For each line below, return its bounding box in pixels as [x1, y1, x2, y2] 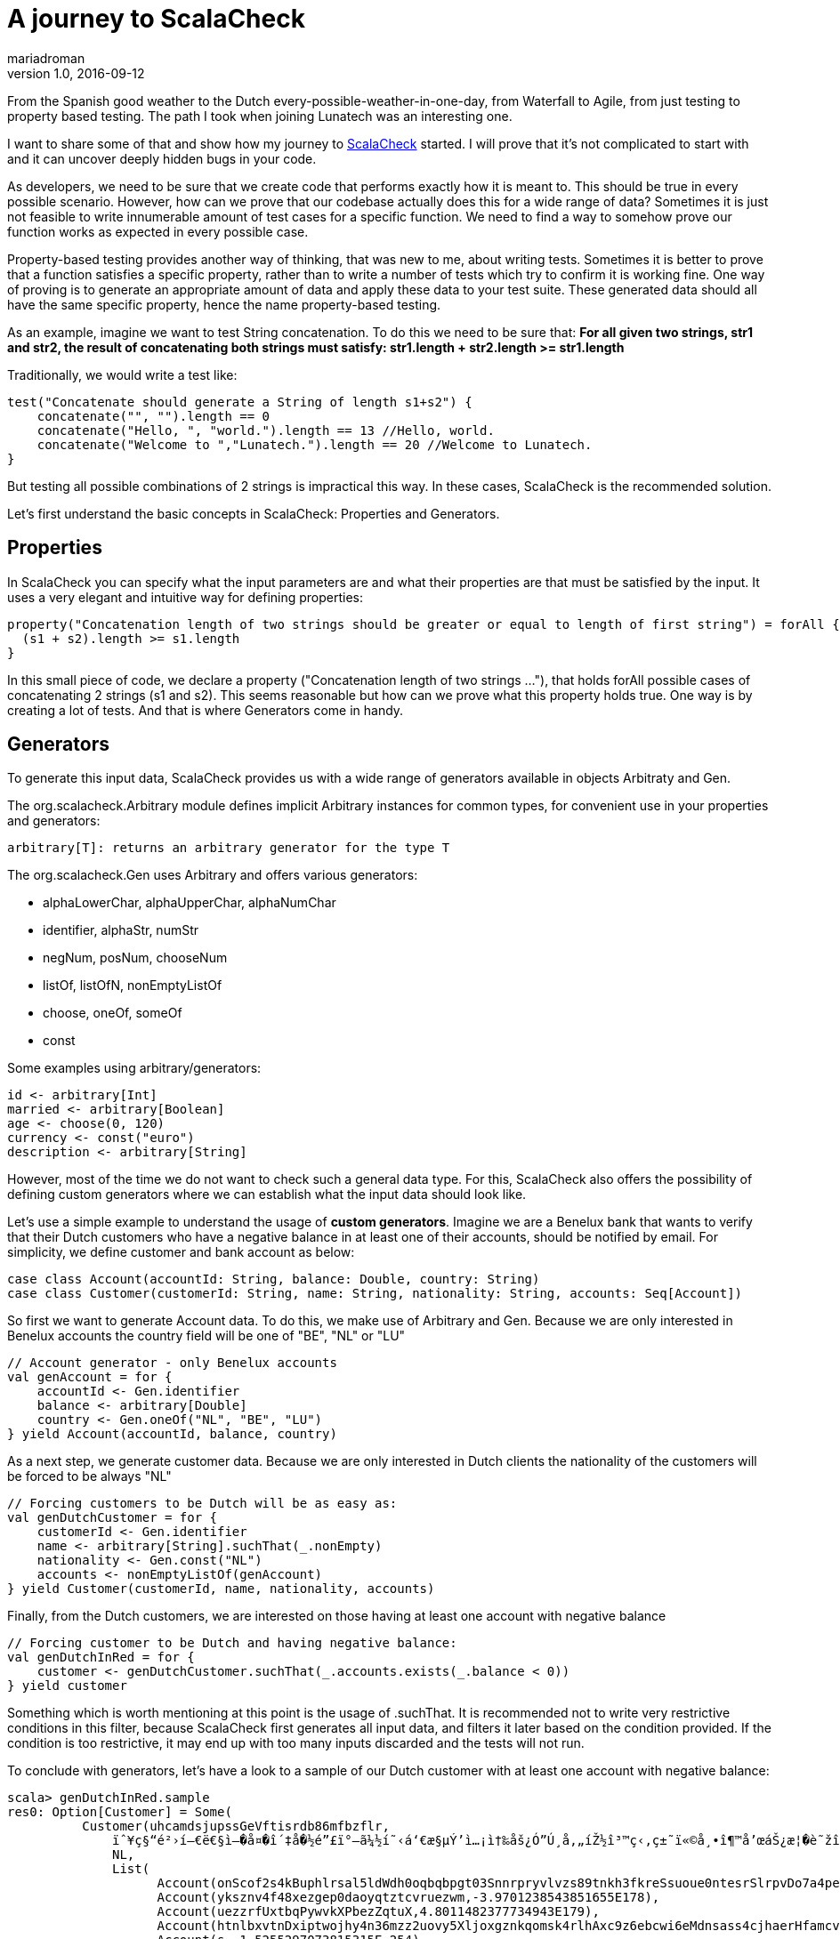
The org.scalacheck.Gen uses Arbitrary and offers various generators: [7, 867, 418, 883]
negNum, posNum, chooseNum [43, 950, 228, 966]
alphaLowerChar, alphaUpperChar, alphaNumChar [43, 895, 336, 911]
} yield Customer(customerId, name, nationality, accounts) [7, 1581, 435, 1597]
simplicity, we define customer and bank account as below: [7, 1244, 355, 1260]
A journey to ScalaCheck [7, 4, 305, 34]
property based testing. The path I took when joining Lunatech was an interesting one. [7, 108, 513, 124]
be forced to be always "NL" [7, 1468, 172, 1484]
